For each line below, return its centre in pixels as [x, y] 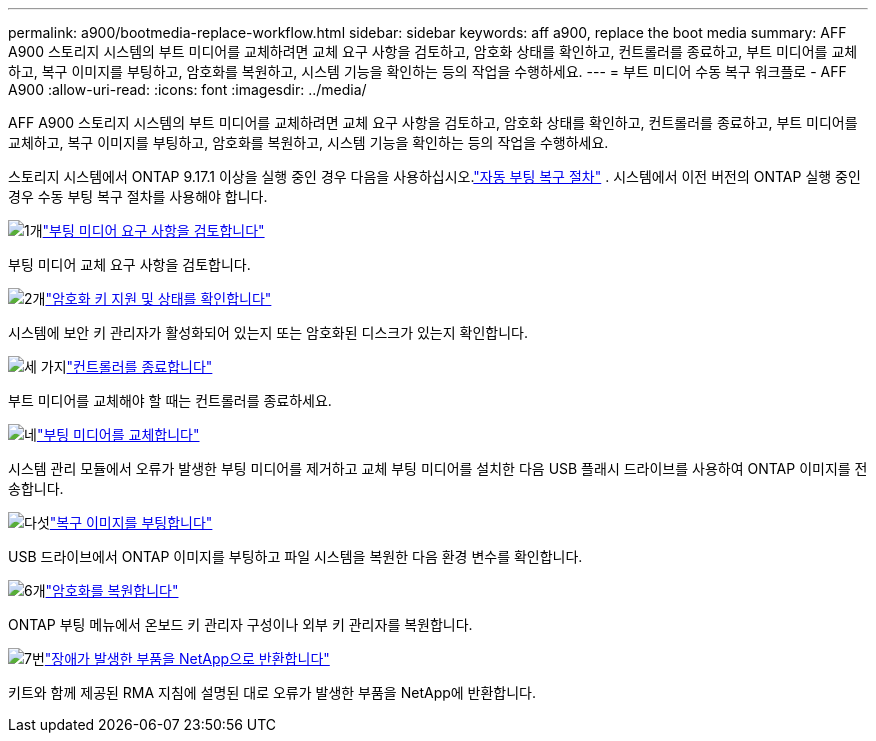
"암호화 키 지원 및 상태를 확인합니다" [158, 298]
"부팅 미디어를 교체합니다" [118, 434]
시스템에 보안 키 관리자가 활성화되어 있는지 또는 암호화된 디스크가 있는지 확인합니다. [268, 332]
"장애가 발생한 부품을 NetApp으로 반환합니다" [187, 658]
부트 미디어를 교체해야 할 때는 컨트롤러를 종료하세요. [170, 400]
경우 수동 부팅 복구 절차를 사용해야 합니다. [138, 196]
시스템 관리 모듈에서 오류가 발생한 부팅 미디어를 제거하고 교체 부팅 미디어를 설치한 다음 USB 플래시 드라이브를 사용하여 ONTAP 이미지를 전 [438, 468]
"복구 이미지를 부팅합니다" [131, 522]
